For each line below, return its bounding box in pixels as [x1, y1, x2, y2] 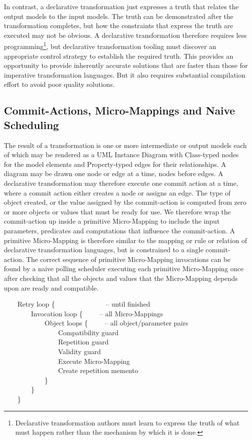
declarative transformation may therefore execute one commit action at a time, [4, 178, 238, 188]
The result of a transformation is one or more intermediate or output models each [4, 140, 247, 150]
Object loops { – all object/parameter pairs [44, 318, 189, 328]
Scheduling [4, 117, 59, 132]
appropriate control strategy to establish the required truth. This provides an [4, 50, 234, 61]
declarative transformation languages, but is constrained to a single [4, 244, 204, 255]
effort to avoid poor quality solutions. [4, 79, 115, 89]
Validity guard [58, 346, 101, 357]
